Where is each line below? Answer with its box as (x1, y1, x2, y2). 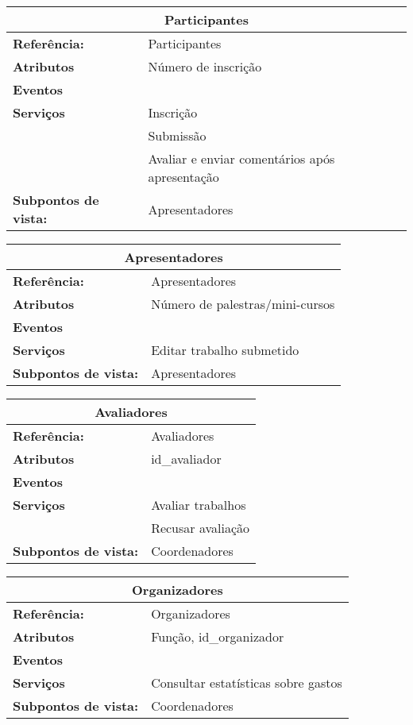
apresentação (148, 168, 219, 186)
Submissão (148, 126, 206, 145)
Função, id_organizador (151, 627, 284, 646)
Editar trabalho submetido (151, 341, 299, 359)
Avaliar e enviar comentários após (148, 149, 335, 168)
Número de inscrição (148, 57, 262, 75)
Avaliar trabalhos (151, 496, 246, 514)
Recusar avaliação (151, 519, 250, 537)
